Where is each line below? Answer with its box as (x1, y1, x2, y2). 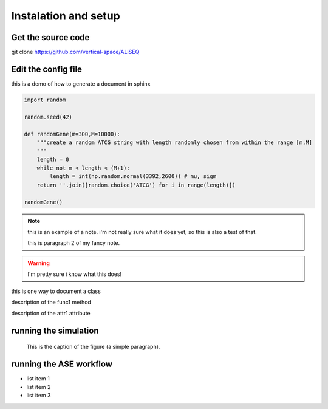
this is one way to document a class (11, 287, 101, 295)
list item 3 (26, 392, 51, 399)
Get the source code (11, 32, 90, 43)
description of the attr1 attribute (11, 310, 91, 317)
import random (24, 96, 66, 103)
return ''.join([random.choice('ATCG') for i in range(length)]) (36, 181, 236, 188)
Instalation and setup (11, 9, 121, 22)
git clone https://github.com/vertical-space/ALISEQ (11, 49, 140, 56)
